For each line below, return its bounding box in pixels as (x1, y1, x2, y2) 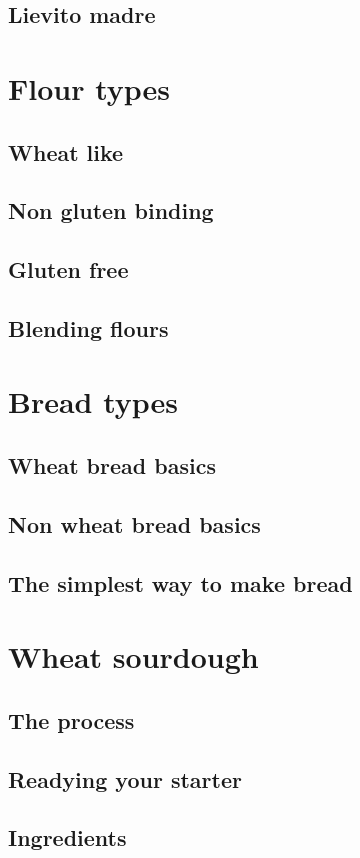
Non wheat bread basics (8, 508, 261, 539)
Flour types (8, 67, 171, 108)
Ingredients (8, 822, 127, 853)
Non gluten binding (8, 195, 214, 226)
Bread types (8, 381, 179, 422)
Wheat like (8, 136, 124, 167)
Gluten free (8, 254, 129, 285)
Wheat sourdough (8, 636, 259, 677)
